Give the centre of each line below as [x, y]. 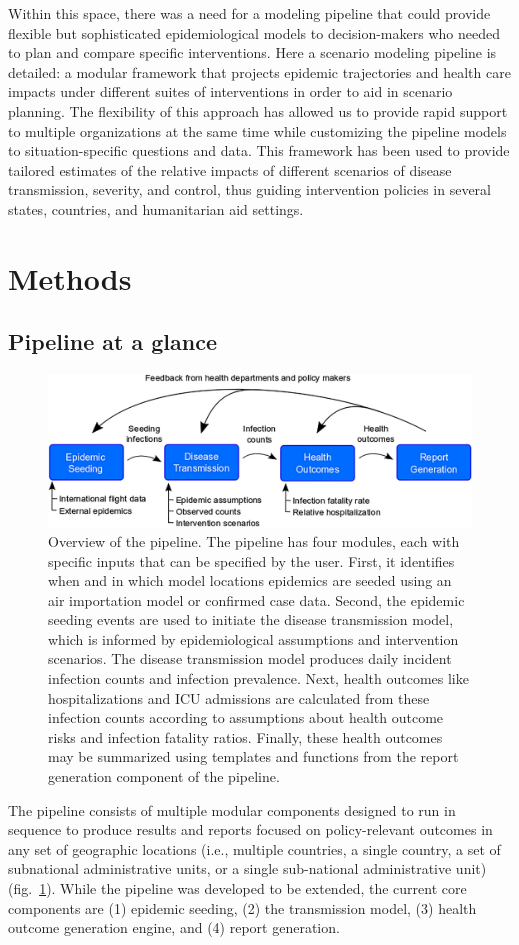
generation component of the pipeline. [164, 776]
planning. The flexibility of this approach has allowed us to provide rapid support [258, 110]
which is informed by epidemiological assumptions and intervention [253, 638]
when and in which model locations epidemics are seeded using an [250, 580]
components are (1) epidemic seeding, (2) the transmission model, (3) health [242, 907]
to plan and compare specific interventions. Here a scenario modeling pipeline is [252, 52]
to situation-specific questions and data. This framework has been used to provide [259, 150]
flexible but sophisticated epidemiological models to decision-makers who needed [254, 32]
